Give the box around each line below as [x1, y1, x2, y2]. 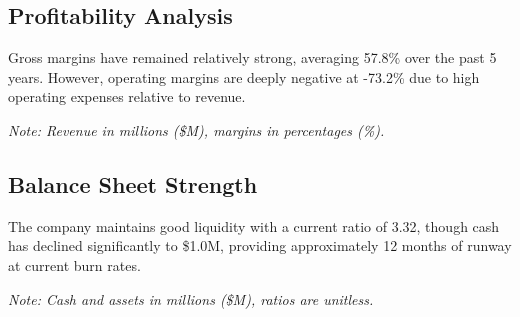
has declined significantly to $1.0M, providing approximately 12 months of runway [8, 235, 512, 256]
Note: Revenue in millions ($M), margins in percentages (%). [8, 119, 385, 140]
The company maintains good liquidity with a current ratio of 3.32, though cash [8, 215, 500, 236]
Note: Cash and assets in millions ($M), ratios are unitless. [8, 288, 374, 309]
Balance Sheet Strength [8, 168, 258, 199]
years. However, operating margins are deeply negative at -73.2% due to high [8, 66, 480, 87]
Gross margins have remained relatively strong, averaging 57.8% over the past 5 [8, 47, 497, 68]
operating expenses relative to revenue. [8, 86, 246, 107]
